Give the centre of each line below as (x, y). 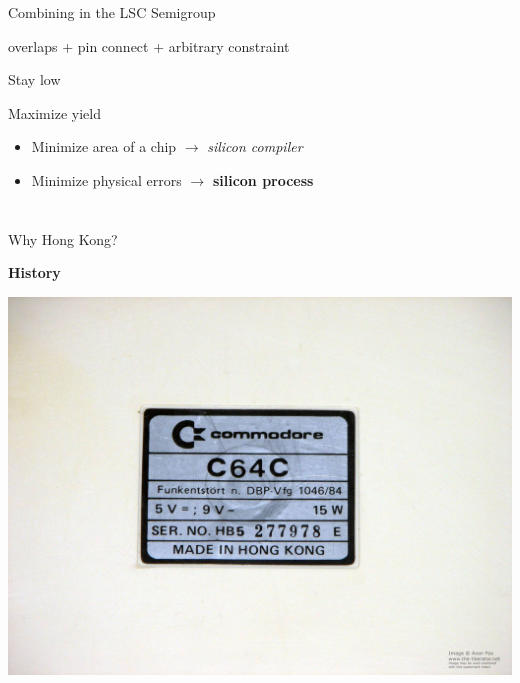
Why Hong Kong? (63, 238)
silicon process (263, 179)
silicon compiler (255, 146)
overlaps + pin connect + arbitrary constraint (149, 45)
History (34, 272)
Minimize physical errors (106, 179)
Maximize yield (54, 112)
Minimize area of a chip (104, 146)
